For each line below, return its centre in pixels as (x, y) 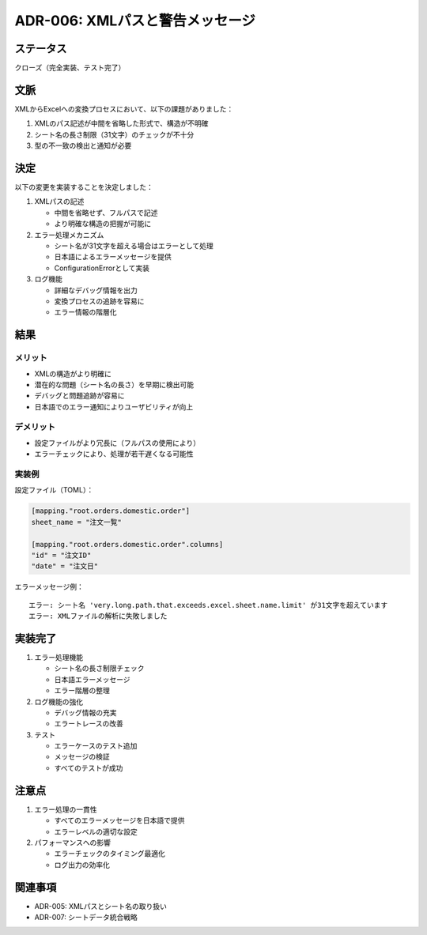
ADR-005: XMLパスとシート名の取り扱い (101, 906)
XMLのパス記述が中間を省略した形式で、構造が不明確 (121, 123)
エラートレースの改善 (89, 724)
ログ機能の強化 (59, 701)
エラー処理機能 (59, 657)
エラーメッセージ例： (49, 587)
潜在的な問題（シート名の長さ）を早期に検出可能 (114, 384)
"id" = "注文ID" (61, 555)
